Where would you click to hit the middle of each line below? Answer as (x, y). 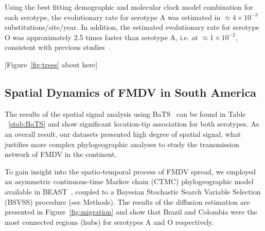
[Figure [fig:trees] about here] (51, 64)
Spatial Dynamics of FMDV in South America (130, 92)
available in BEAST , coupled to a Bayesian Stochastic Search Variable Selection (133, 191)
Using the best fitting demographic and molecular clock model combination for (129, 7)
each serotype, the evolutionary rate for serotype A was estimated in (113, 17)
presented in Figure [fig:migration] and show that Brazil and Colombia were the (131, 212)
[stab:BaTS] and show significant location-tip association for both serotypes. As (134, 124)
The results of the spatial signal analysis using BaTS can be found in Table (125, 113)
